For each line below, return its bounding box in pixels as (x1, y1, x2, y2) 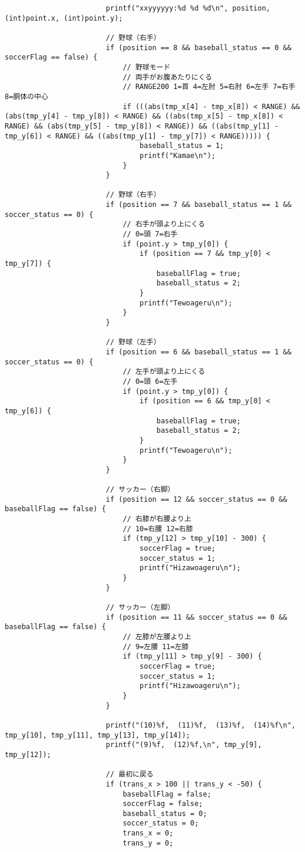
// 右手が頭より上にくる (122, 220, 205, 229)
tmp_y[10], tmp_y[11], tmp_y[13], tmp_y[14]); (5, 731, 190, 739)
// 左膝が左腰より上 (122, 633, 191, 641)
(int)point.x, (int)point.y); (5, 14, 123, 22)
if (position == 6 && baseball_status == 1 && (105, 347, 291, 356)
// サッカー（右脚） (105, 485, 175, 494)
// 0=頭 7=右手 (122, 230, 178, 239)
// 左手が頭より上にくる (122, 367, 205, 376)
